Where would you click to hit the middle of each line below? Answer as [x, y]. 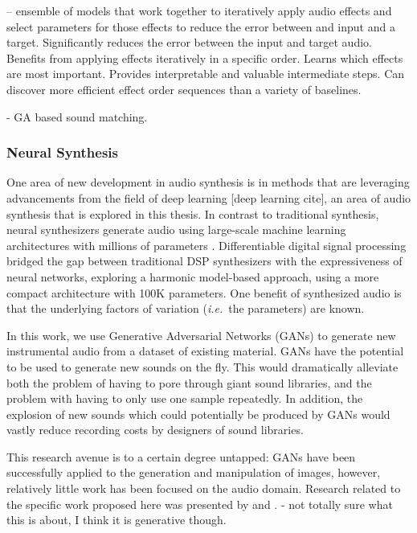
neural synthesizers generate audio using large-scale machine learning [176, 230]
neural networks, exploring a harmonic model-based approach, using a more [193, 276]
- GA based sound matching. [77, 116]
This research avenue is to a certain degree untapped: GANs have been [181, 456]
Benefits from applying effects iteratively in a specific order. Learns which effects [205, 57]
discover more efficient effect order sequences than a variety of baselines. [184, 89]
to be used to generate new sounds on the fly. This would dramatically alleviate [202, 366]
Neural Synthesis [62, 152]
